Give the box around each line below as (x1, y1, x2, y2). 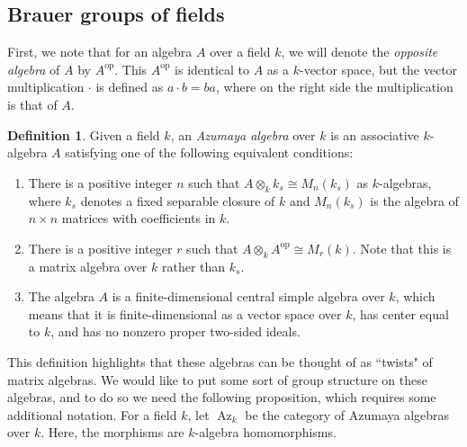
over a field (210, 42, 271, 61)
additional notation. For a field (7, 405, 177, 424)
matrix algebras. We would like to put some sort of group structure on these (7, 370, 427, 389)
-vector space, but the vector (299, 59, 458, 78)
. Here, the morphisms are (40, 423, 184, 442)
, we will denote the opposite (281, 42, 438, 61)
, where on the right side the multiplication (215, 77, 454, 96)
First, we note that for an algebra (7, 42, 193, 61)
